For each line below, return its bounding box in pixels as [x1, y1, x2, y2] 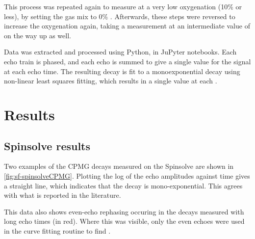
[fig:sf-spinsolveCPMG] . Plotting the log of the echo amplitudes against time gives [4, 170, 250, 181]
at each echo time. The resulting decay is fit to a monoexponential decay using [4, 66, 240, 76]
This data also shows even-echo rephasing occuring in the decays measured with [4, 206, 244, 216]
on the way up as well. [4, 30, 71, 40]
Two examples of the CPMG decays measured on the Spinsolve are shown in [4, 161, 234, 171]
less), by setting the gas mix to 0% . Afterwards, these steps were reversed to [4, 11, 235, 21]
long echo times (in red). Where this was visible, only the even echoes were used [4, 216, 245, 226]
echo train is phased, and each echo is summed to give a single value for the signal [4, 56, 251, 66]
